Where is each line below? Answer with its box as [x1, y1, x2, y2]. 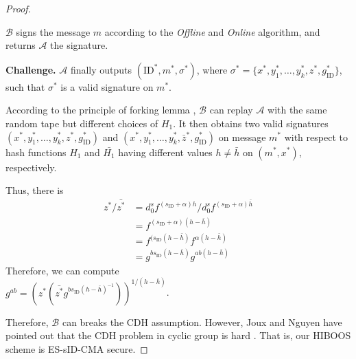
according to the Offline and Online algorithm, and [104, 24, 320, 39]
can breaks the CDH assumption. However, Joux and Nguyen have [62, 314, 342, 329]
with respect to [284, 129, 348, 144]
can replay [209, 102, 253, 117]
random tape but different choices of [5, 116, 158, 130]
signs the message [16, 24, 91, 39]
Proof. [5, 1, 31, 15]
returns [5, 38, 36, 52]
